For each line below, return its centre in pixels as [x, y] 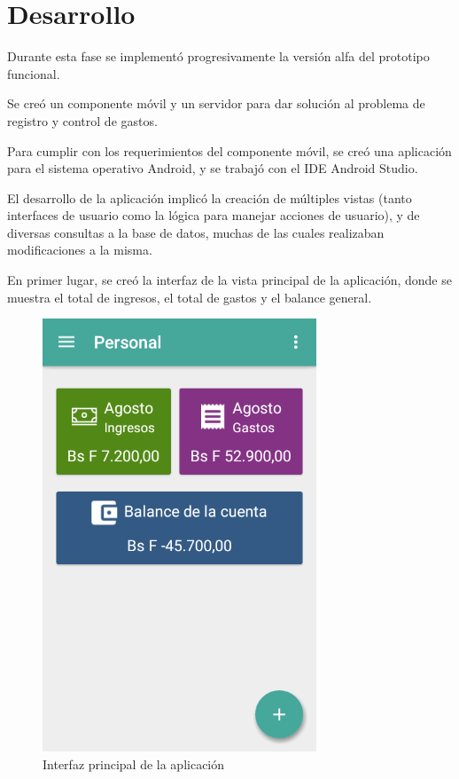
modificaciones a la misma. [80, 250]
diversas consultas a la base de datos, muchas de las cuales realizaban [196, 232]
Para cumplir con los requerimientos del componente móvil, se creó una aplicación [229, 150]
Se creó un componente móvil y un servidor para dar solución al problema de [216, 103]
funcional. [34, 73]
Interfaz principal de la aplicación [134, 763]
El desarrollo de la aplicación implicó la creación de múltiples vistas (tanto [210, 197]
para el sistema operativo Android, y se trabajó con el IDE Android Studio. [213, 168]
